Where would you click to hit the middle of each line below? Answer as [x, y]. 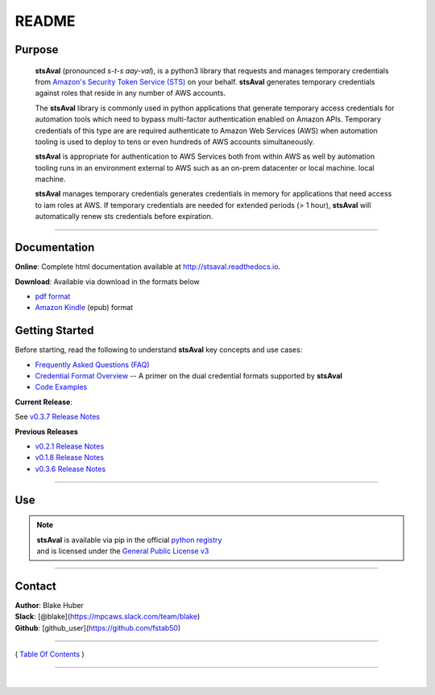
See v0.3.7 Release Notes [58, 417]
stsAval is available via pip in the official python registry [129, 540]
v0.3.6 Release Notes [70, 469]
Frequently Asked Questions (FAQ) [92, 364]
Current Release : [43, 402]
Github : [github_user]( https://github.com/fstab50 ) [98, 627]
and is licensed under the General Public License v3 [123, 551]
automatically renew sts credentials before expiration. [124, 217]
